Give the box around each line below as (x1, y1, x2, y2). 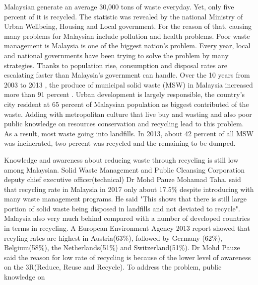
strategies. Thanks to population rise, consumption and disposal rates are (4, 60, 227, 70)
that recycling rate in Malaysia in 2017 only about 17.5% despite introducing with (4, 184, 254, 194)
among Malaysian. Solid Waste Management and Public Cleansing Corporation (4, 164, 245, 175)
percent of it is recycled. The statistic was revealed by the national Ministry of (4, 11, 243, 21)
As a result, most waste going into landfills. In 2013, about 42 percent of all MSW (4, 128, 254, 138)
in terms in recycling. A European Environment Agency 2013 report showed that (4, 223, 250, 233)
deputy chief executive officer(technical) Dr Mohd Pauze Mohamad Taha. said (4, 174, 241, 185)
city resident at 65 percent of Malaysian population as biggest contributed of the (4, 98, 249, 109)
